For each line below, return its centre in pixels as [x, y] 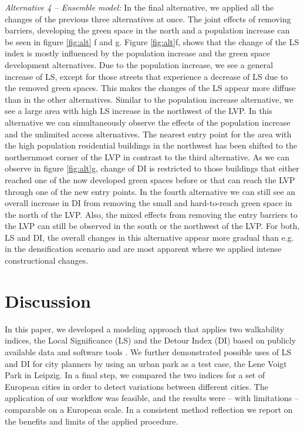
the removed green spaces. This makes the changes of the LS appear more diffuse [150, 88]
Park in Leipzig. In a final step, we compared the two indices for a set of [135, 375]
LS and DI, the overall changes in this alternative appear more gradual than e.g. [149, 237]
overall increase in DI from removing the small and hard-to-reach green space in [148, 203]
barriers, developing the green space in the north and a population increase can [147, 30]
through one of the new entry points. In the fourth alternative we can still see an [150, 191]
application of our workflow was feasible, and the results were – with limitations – [152, 398]
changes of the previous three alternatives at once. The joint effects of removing [148, 18]
